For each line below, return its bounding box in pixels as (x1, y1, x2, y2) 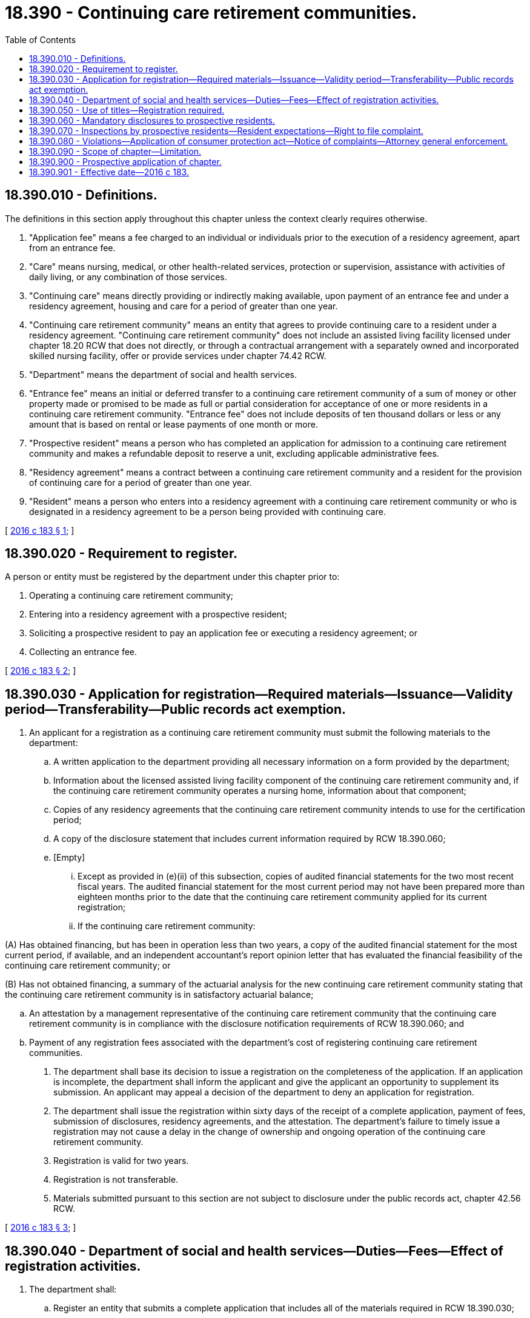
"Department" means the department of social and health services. (29, 369, 297, 380)
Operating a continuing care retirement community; (29, 590, 234, 601)
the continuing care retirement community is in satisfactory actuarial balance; (5, 989, 314, 1000)
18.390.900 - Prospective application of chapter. (29, 156, 222, 167)
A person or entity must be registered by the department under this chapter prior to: (5, 571, 340, 582)
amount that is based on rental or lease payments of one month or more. (29, 419, 318, 429)
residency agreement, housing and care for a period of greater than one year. (29, 300, 338, 311)
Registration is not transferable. (53, 1174, 179, 1185)
